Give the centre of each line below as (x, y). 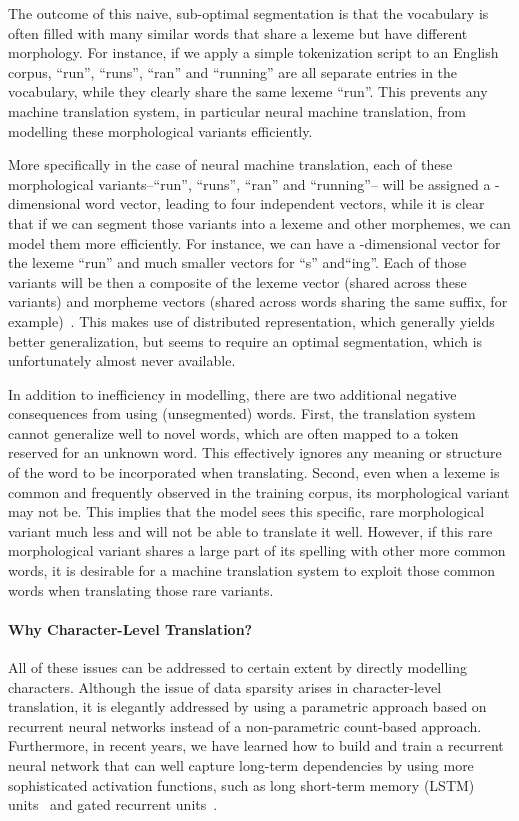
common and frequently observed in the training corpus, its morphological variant (259, 491)
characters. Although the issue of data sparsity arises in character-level (225, 686)
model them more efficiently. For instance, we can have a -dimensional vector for (254, 242)
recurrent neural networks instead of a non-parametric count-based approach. (245, 725)
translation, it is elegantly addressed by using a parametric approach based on (247, 706)
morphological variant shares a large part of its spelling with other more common (257, 550)
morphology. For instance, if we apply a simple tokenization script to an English (253, 52)
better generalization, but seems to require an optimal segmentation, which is (245, 340)
